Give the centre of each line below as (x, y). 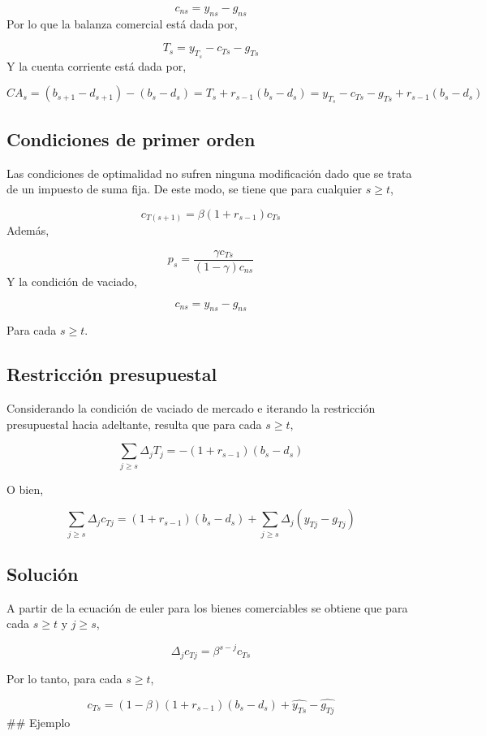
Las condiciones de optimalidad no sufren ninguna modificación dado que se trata (209, 173)
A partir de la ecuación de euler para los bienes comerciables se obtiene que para (207, 607)
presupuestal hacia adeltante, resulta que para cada (134, 424)
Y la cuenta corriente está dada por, (97, 65)
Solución (43, 573)
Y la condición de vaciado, (72, 281)
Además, (28, 230)
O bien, (25, 489)
